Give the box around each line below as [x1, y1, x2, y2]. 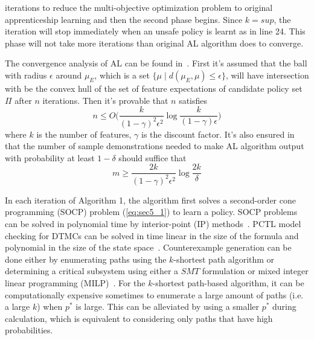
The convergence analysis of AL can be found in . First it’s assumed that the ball [5, 57, 307, 69]
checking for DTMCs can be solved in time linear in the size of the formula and [5, 229, 299, 242]
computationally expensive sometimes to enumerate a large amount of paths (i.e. [5, 288, 304, 301]
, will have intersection [225, 68, 309, 81]
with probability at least [5, 151, 95, 164]
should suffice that [118, 151, 187, 164]
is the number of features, [36, 127, 132, 140]
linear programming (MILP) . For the [5, 276, 146, 289]
